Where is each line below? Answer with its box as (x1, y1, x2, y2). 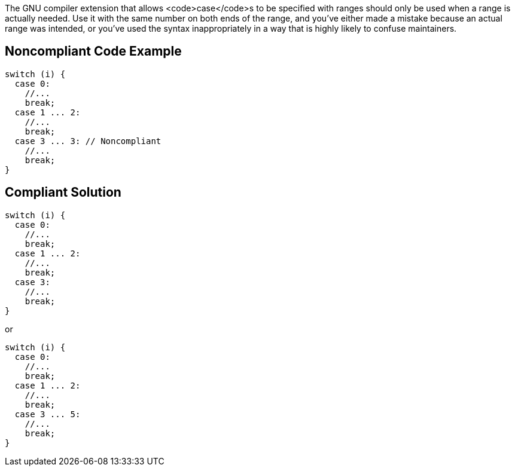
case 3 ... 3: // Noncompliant (14, 136, 161, 146)
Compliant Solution (5, 185, 121, 200)
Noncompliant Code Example (5, 44, 182, 59)
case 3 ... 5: (14, 409, 81, 419)
